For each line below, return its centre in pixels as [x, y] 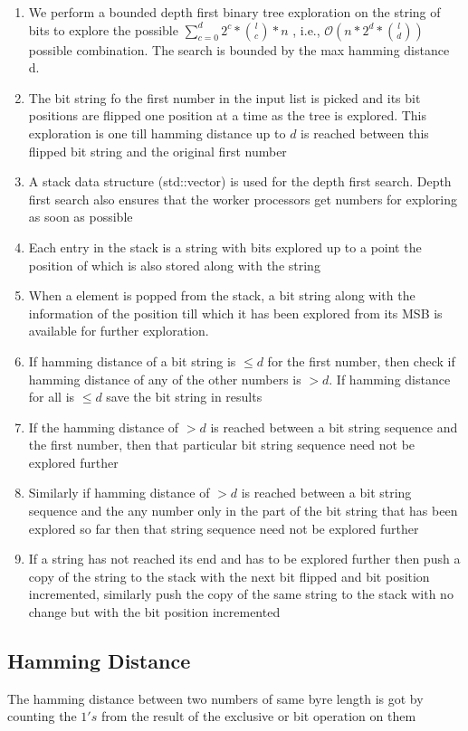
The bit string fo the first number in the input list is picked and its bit [224, 97]
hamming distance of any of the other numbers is [165, 379]
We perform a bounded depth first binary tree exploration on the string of [234, 12]
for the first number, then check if [361, 361]
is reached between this [365, 133]
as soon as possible [81, 217]
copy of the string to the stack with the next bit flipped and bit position [229, 576]
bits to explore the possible [103, 29]
